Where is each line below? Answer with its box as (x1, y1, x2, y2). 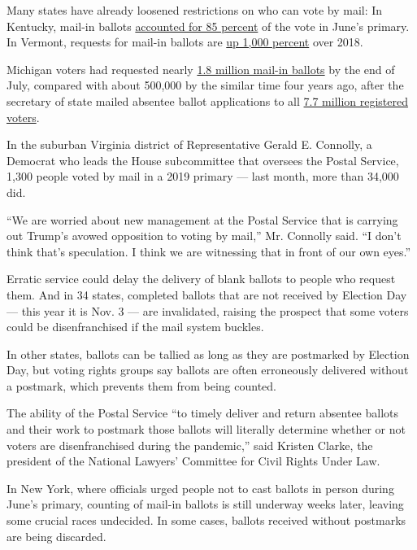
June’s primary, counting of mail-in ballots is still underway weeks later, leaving (7, 495, 404, 513)
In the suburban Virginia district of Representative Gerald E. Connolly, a (7, 136, 372, 153)
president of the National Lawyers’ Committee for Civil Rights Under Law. (7, 452, 380, 469)
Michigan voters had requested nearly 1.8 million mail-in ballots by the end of (7, 60, 395, 77)
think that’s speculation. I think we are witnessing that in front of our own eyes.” (7, 242, 411, 260)
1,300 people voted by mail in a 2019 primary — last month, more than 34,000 (7, 168, 399, 185)
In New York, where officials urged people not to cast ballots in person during (7, 479, 394, 496)
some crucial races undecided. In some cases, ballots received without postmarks (7, 512, 406, 529)
